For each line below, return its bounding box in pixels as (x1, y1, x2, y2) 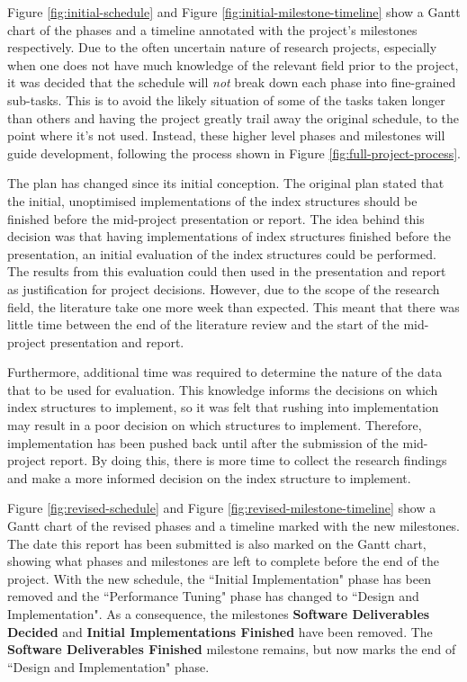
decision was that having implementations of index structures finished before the (7, 227, 451, 246)
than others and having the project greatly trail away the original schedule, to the (7, 108, 460, 127)
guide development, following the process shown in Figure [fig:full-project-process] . (7, 143, 462, 162)
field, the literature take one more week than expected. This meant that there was (7, 297, 460, 316)
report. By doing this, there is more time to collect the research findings (49, 451, 447, 470)
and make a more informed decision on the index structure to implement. (7, 468, 411, 487)
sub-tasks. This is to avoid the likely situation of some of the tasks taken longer (7, 90, 445, 109)
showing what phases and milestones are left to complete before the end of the (7, 552, 439, 570)
